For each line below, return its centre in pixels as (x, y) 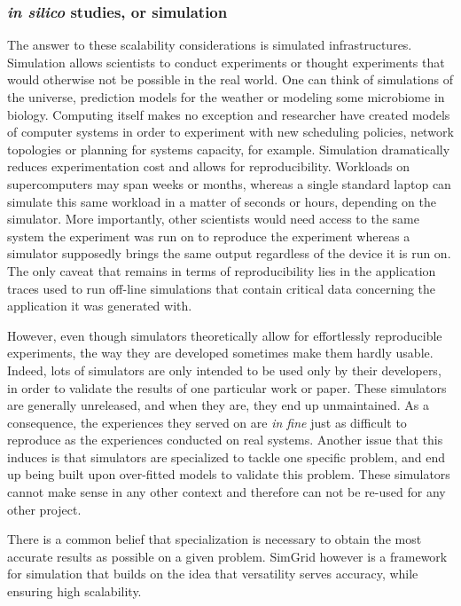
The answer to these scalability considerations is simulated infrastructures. (210, 45)
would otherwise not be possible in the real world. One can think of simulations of (230, 79)
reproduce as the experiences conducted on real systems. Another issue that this (225, 440)
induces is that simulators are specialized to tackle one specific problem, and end (227, 456)
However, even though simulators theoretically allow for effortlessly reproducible (225, 335)
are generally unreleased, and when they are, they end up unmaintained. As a (218, 405)
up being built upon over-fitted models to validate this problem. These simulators (229, 474)
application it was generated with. (100, 306)
